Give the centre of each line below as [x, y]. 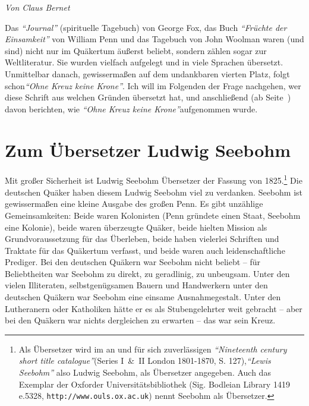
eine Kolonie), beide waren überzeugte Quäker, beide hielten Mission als [136, 227]
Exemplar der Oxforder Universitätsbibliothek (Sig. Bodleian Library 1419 [154, 384]
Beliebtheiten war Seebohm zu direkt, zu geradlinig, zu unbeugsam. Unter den [147, 273]
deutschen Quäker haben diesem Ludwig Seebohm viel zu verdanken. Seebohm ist [154, 192]
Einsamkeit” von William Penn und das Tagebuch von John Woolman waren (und [154, 39]
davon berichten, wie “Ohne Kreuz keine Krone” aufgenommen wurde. [131, 108]
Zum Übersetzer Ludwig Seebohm [148, 150]
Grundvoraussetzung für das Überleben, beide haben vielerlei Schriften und [142, 239]
